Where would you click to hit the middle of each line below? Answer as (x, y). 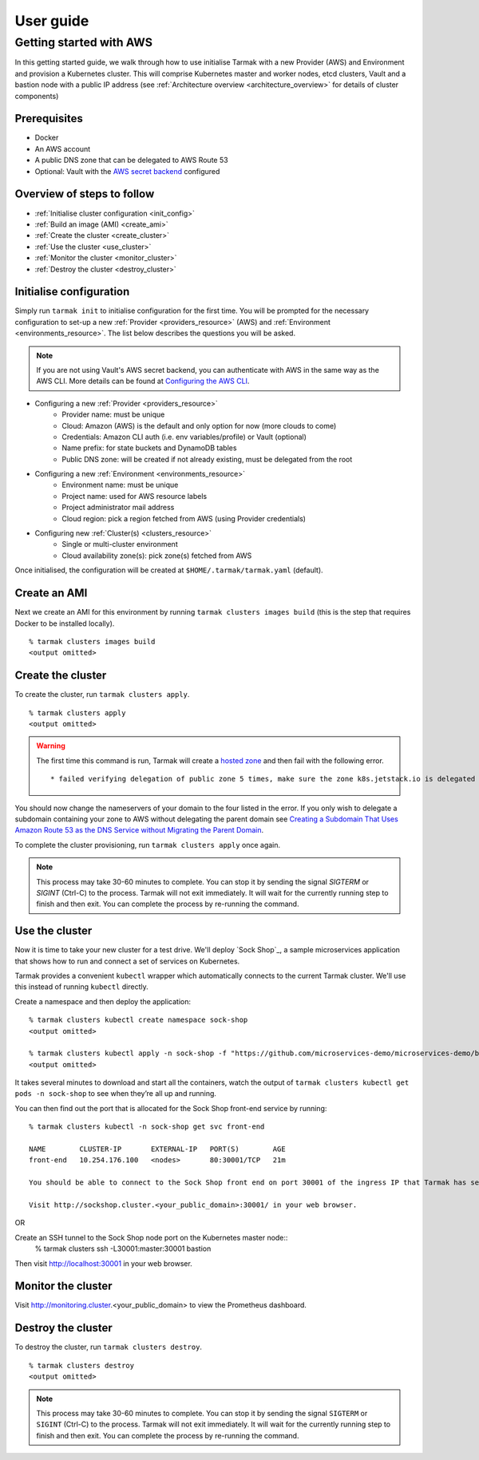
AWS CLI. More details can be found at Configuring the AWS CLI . (143, 381)
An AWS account (63, 148)
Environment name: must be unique (120, 485)
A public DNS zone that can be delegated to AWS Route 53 (131, 160)
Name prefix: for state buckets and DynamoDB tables (149, 448)
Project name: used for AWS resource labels (135, 496)
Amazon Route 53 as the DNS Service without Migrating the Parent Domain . (139, 830)
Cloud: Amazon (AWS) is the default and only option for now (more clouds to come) (199, 425)
